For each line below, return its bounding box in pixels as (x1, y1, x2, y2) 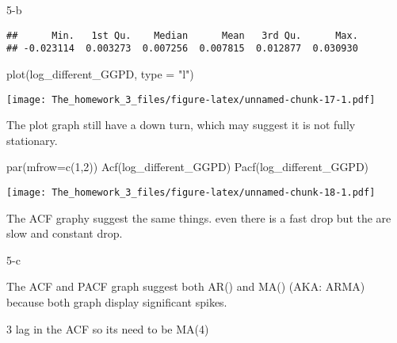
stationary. (6, 131, 58, 148)
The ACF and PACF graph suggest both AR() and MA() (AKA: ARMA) (6, 278, 365, 295)
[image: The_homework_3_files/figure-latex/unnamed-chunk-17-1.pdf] (6, 93, 376, 105)
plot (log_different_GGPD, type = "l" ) (6, 65, 194, 82)
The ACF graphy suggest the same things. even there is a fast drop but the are (6, 209, 391, 226)
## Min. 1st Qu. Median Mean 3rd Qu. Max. (6, 29, 358, 41)
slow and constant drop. (6, 225, 123, 242)
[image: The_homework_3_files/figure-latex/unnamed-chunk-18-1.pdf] (6, 186, 376, 198)
